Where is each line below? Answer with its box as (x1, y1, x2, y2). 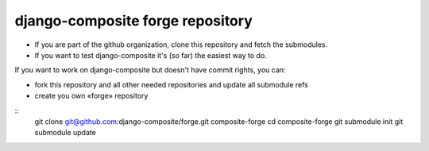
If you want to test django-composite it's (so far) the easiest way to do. (34, 50, 268, 60)
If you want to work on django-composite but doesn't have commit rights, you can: (14, 65, 286, 75)
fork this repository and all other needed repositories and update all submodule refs (34, 79, 309, 89)
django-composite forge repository (14, 12, 253, 29)
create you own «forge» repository (34, 91, 149, 101)
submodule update (34, 128, 97, 137)
